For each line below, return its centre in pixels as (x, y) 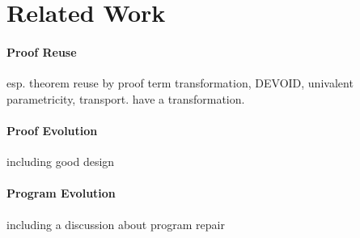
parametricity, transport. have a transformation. (126, 98)
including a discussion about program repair (116, 224)
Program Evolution (61, 193)
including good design (61, 161)
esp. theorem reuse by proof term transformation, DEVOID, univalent (180, 83)
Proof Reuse (42, 51)
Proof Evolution (52, 130)
